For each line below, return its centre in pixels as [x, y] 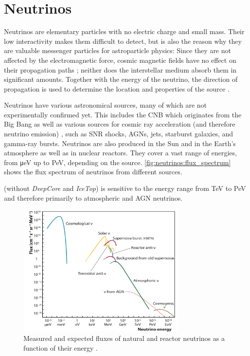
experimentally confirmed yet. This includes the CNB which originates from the [123, 114]
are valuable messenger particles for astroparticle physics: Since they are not [117, 50]
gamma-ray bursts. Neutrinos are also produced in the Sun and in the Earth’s [120, 143]
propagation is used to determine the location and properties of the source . [117, 88]
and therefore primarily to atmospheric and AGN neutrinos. [93, 197]
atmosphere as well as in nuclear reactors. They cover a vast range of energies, [120, 153]
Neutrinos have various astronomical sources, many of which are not [106, 105]
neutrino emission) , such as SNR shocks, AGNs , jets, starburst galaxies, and [119, 134]
